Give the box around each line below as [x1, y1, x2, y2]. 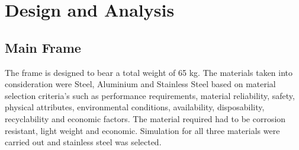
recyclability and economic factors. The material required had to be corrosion [5, 112, 286, 125]
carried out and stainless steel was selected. [5, 136, 162, 148]
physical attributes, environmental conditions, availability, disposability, [5, 101, 265, 113]
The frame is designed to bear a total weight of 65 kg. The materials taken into [5, 66, 293, 78]
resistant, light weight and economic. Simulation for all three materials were [5, 124, 280, 136]
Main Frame [5, 38, 81, 56]
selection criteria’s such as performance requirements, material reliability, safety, [5, 89, 295, 101]
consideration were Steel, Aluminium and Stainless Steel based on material [5, 78, 276, 90]
